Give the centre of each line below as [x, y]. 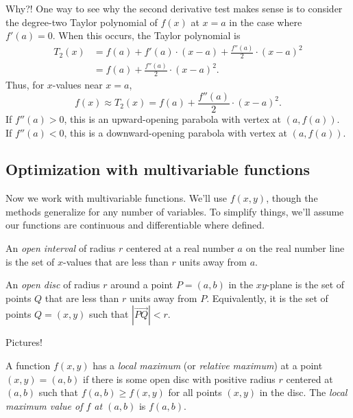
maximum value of [44, 405]
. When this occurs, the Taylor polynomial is [146, 35]
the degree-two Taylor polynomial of [82, 22]
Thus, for [25, 85]
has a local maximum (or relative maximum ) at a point [208, 365]
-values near [77, 85]
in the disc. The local [303, 392]
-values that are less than [115, 261]
